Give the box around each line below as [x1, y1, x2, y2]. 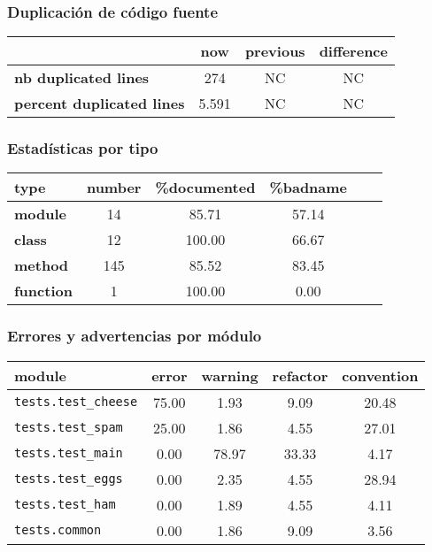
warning [201, 364, 258, 386]
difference [319, 41, 388, 62]
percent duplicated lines [14, 93, 185, 114]
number [86, 177, 142, 198]
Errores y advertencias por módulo [7, 325, 262, 347]
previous [244, 41, 305, 62]
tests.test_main [14, 446, 123, 461]
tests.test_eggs [14, 471, 123, 487]
